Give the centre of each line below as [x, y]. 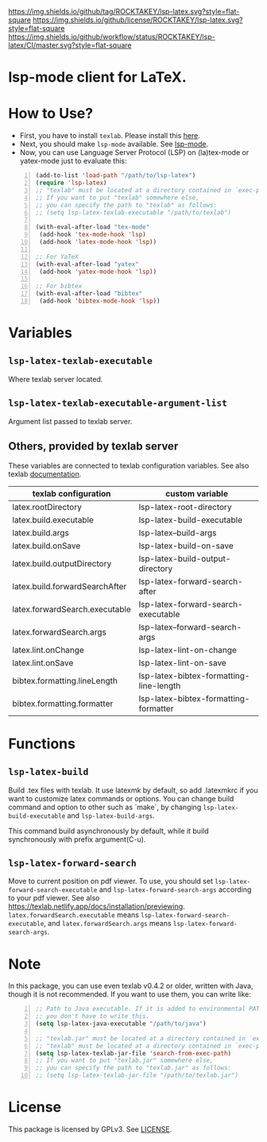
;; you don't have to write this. [93, 1017]
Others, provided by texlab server [93, 447]
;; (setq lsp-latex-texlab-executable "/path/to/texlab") [133, 212]
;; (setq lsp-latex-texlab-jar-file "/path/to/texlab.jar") [137, 1075]
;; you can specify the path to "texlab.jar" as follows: [133, 1068]
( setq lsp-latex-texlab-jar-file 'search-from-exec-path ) [133, 1053]
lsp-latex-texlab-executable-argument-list [118, 403]
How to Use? [51, 114]
